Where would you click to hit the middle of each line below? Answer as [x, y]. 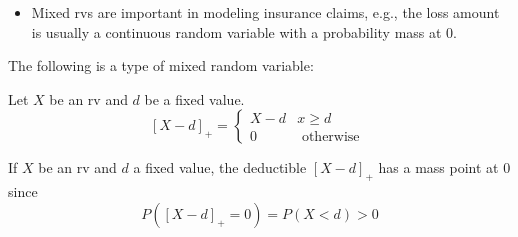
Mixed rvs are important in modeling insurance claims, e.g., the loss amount [265, 12]
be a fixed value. [194, 98]
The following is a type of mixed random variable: [161, 65]
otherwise [330, 136]
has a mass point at [438, 167]
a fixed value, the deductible [220, 167]
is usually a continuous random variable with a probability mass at [236, 31]
